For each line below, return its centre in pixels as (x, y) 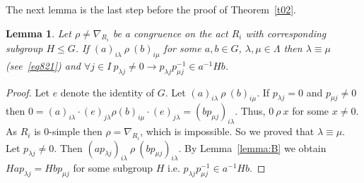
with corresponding (286, 33)
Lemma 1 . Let (39, 33)
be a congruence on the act (170, 33)
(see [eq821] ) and (43, 65)
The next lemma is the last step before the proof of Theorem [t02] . (151, 9)
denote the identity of (107, 92)
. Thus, (250, 111)
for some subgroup (113, 168)
